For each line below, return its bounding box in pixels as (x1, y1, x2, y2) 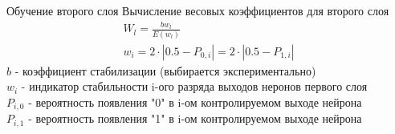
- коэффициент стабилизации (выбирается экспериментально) (14, 62, 316, 79)
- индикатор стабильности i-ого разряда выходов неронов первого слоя (21, 78, 368, 95)
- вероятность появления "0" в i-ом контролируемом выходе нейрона (28, 93, 362, 110)
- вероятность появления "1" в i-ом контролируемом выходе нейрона (28, 110, 362, 127)
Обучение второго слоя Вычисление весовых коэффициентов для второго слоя (6, 2, 389, 18)
